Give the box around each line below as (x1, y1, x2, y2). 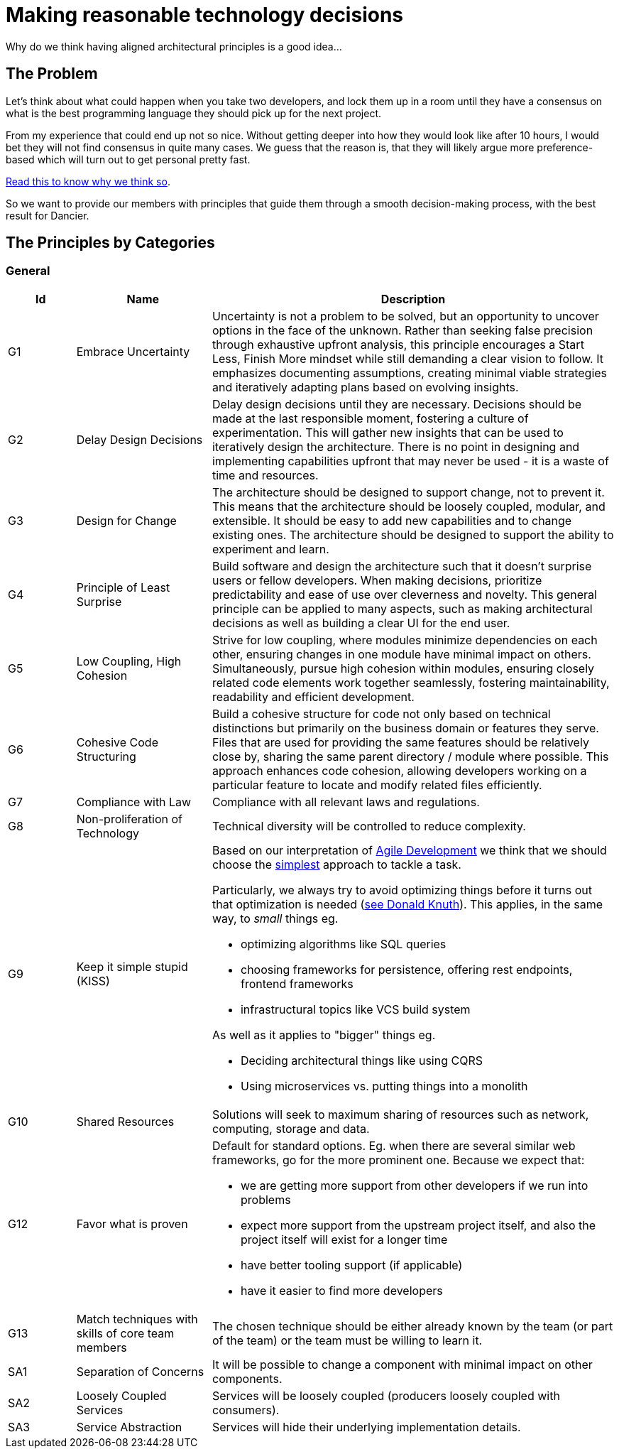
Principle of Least (76, 580, 170, 595)
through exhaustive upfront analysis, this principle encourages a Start (212, 337, 584, 352)
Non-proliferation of (76, 811, 182, 826)
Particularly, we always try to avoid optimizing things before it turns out (212, 882, 592, 897)
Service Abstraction (76, 1419, 182, 1434)
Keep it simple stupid (76, 959, 188, 974)
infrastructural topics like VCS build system (240, 1002, 471, 1016)
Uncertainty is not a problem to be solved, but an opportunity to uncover (212, 308, 599, 323)
